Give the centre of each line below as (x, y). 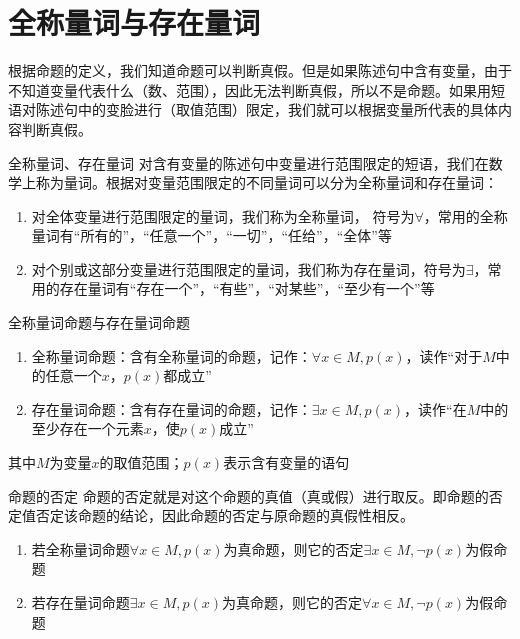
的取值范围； (141, 462)
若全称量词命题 (80, 548)
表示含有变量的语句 (286, 462)
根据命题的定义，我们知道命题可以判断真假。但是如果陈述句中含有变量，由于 (260, 70)
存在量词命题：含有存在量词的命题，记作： (171, 408)
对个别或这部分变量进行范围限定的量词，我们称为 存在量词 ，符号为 (248, 268)
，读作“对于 (444, 355)
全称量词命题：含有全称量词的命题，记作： (171, 355)
